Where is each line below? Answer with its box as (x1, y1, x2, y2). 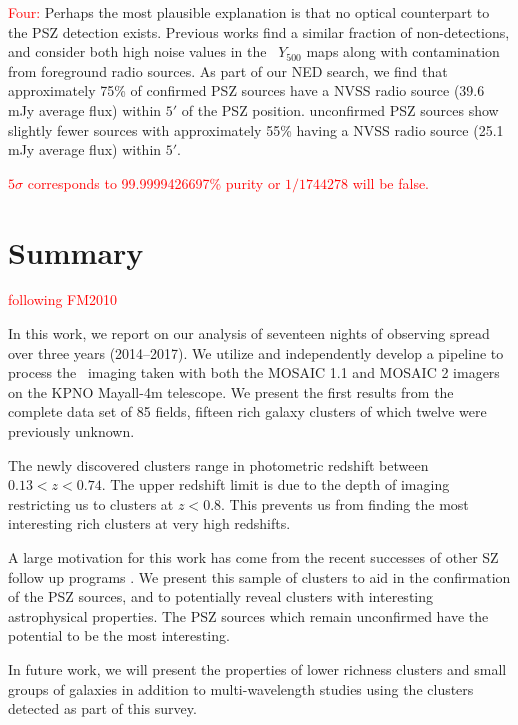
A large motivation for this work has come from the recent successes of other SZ (8, 547, 499, 567)
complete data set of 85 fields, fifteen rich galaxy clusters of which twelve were (8, 401, 487, 422)
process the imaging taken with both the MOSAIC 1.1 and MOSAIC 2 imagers (8, 362, 500, 383)
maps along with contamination (306, 41, 500, 62)
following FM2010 (8, 289, 118, 310)
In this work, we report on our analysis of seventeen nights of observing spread (8, 323, 490, 344)
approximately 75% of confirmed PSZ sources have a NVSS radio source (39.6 (8, 80, 485, 101)
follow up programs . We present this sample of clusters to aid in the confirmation (8, 566, 511, 587)
